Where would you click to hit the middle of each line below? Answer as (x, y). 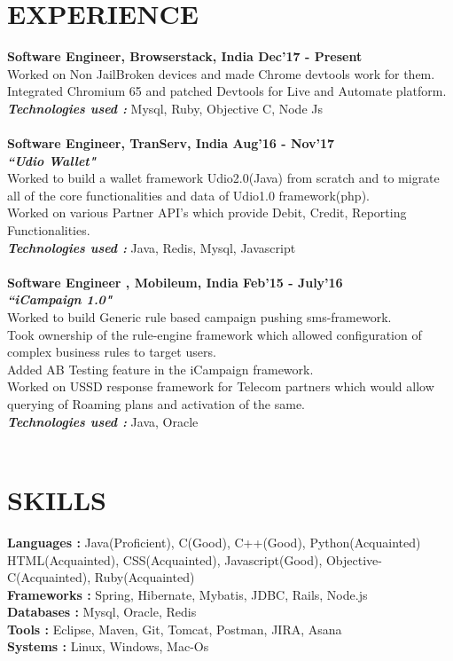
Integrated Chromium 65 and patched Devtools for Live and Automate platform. (227, 91)
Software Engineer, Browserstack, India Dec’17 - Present (185, 56)
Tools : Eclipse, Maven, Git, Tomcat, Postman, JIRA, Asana (175, 629)
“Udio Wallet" (52, 160)
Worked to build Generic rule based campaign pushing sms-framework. (199, 317)
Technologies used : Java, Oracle (103, 421)
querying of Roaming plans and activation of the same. (156, 404)
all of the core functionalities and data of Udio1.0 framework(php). (188, 195)
